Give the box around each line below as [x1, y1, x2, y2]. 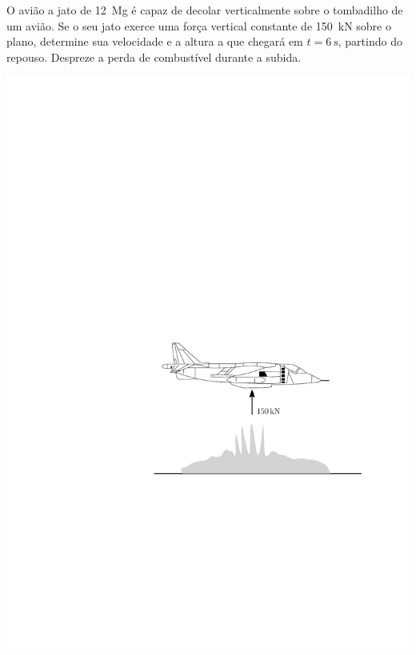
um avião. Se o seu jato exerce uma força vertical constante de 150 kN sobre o [6, 17, 391, 34]
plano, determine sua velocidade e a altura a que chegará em [6, 33, 303, 50]
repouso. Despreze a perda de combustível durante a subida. [6, 48, 302, 65]
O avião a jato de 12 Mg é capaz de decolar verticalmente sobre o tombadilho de [6, 2, 403, 18]
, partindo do [338, 33, 402, 50]
